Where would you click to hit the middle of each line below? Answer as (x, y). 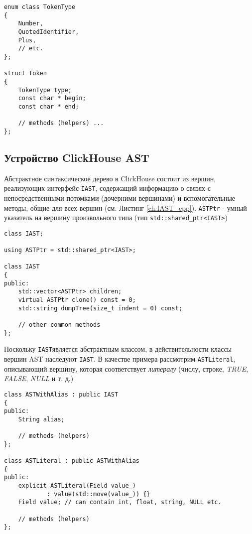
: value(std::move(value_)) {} (98, 494)
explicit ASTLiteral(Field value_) (77, 486)
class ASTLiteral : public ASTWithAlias (72, 461)
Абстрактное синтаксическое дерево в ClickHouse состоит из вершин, (110, 178)
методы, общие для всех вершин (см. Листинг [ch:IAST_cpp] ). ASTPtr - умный (126, 207)
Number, (31, 24)
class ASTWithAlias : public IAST (61, 394)
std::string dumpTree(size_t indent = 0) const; (100, 308)
